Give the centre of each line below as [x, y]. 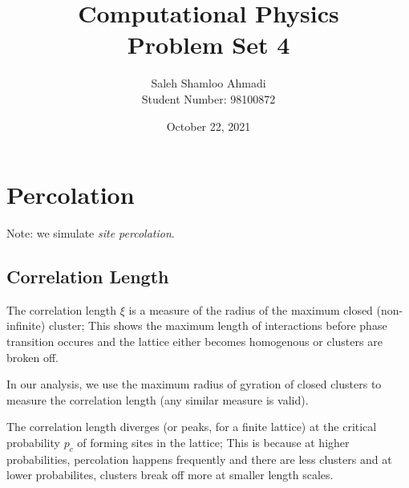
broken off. [32, 357]
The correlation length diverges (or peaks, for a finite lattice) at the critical [192, 427]
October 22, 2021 [209, 126]
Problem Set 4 [209, 45]
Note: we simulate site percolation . [91, 233]
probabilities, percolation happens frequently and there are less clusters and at [199, 459]
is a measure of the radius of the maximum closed [251, 309]
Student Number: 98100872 [209, 98]
